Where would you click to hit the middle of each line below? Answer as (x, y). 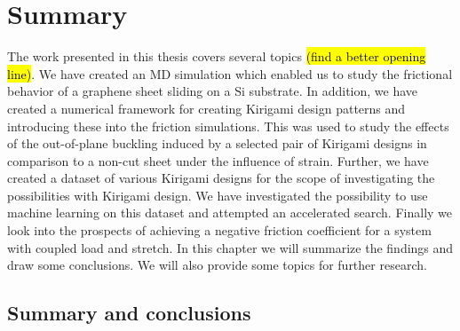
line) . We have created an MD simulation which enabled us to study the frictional (230, 73)
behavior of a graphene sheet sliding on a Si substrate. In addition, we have (213, 91)
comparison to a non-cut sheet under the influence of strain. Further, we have (218, 160)
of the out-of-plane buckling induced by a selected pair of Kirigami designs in (217, 143)
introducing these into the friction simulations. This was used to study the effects (228, 126)
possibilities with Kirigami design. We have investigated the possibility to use (218, 195)
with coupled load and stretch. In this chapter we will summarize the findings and (230, 247)
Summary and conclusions (129, 313)
